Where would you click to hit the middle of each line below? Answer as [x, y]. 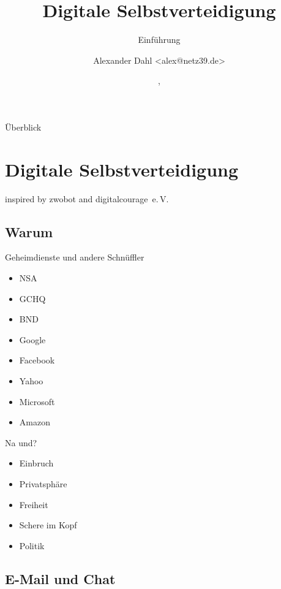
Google [32, 339]
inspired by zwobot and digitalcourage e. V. [87, 198]
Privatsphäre [43, 483]
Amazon [35, 422]
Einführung [159, 40]
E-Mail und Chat [60, 578]
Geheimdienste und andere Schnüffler [75, 257]
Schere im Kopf [48, 525]
